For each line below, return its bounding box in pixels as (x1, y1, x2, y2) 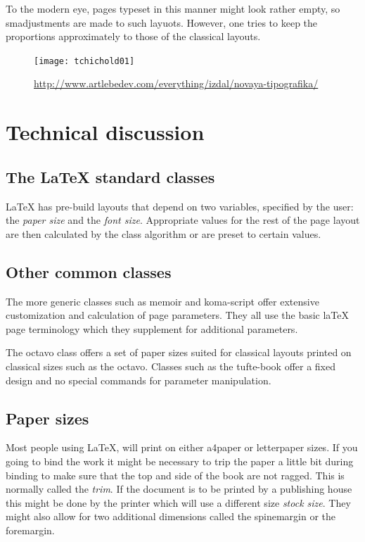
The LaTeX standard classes (6, 165, 215, 187)
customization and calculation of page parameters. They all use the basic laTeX (6, 308, 350, 322)
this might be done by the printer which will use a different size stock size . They (6, 495, 351, 510)
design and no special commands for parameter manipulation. (6, 372, 271, 387)
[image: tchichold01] (34, 56, 135, 66)
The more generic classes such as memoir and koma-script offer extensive (6, 294, 319, 308)
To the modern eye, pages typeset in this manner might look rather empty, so (6, 1, 340, 15)
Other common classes (6, 260, 172, 282)
